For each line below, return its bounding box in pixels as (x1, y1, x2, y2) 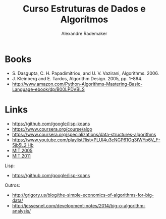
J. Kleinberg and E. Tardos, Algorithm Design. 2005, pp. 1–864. (12, 75, 143, 81)
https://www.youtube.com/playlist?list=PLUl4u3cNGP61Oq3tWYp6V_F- (12, 137, 161, 143)
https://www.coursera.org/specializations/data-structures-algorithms (12, 131, 156, 137)
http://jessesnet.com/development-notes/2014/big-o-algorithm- (12, 202, 146, 208)
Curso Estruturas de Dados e (23, 3, 146, 15)
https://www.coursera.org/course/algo (12, 126, 93, 132)
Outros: (5, 182, 21, 188)
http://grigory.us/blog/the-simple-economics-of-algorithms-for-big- (12, 192, 154, 198)
